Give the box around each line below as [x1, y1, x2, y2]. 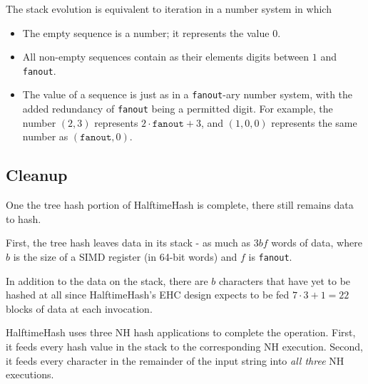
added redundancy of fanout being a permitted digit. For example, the [22, 101, 333, 116]
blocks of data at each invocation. [6, 301, 153, 316]
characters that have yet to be [219, 273, 351, 288]
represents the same [271, 115, 357, 130]
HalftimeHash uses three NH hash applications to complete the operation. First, [6, 325, 356, 340]
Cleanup [6, 164, 68, 186]
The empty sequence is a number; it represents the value [22, 25, 270, 40]
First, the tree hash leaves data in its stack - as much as [6, 235, 250, 250]
